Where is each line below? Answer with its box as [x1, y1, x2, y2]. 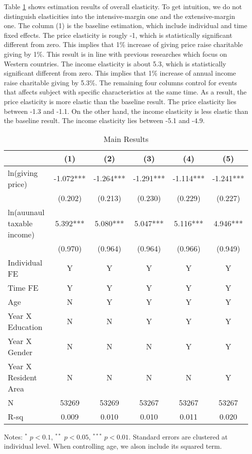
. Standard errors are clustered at [128, 431, 228, 441]
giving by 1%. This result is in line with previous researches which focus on [4, 48, 227, 59]
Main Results [103, 133, 149, 144]
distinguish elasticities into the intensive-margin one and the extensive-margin [4, 11, 235, 21]
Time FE [8, 282, 39, 293]
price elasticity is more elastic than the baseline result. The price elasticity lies [4, 96, 236, 106]
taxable [8, 217, 33, 229]
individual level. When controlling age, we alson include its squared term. [4, 441, 222, 451]
